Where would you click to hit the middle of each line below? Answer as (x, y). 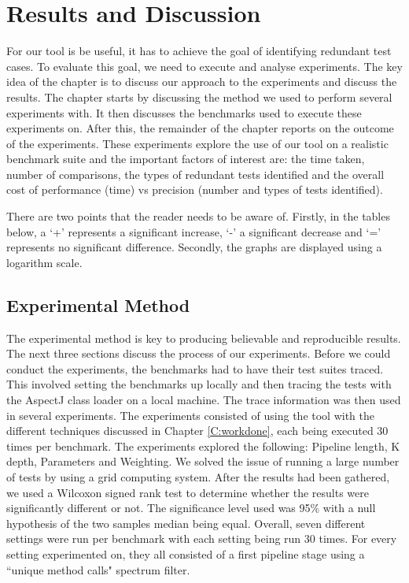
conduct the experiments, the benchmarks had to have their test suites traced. (195, 368)
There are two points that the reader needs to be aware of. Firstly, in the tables (198, 216)
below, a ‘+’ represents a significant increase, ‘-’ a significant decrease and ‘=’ (194, 231)
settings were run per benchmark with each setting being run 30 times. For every (202, 538)
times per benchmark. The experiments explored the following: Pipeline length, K (203, 446)
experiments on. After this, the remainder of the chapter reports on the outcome (200, 128)
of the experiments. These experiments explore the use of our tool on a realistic (197, 143)
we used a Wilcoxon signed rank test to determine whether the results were (188, 492)
